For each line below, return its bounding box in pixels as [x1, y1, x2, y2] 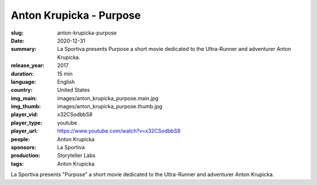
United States [57, 87, 90, 94]
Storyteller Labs [57, 152, 96, 159]
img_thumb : [11, 103, 41, 110]
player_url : [11, 128, 38, 135]
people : [11, 135, 31, 143]
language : [11, 78, 36, 85]
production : [11, 152, 41, 159]
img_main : [11, 94, 38, 102]
